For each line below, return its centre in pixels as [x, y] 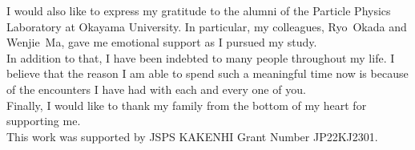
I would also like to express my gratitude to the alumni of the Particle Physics [199, 10]
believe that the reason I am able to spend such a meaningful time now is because [207, 73]
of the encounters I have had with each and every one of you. [156, 89]
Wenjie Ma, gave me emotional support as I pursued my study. [162, 42]
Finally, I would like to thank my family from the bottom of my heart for [187, 105]
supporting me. [44, 121]
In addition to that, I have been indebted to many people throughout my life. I [201, 57]
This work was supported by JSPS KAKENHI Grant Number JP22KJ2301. [192, 136]
